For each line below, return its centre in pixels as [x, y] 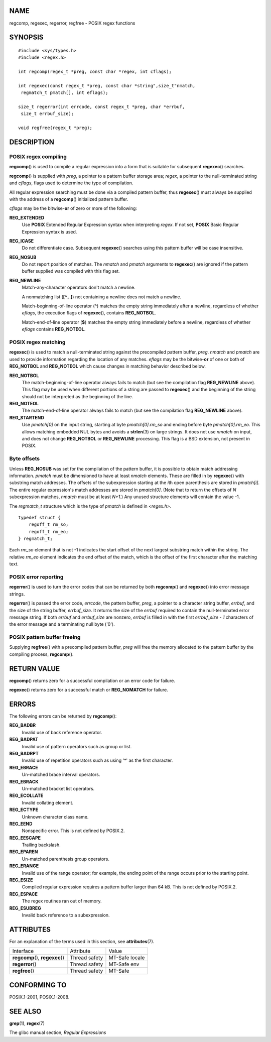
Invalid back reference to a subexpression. [66, 915]
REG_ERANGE [24, 866]
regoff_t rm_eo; [48, 532]
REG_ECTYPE [24, 810]
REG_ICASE [22, 241]
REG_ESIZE [21, 880]
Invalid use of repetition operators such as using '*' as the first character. [97, 760]
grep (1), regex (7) [27, 1023]
